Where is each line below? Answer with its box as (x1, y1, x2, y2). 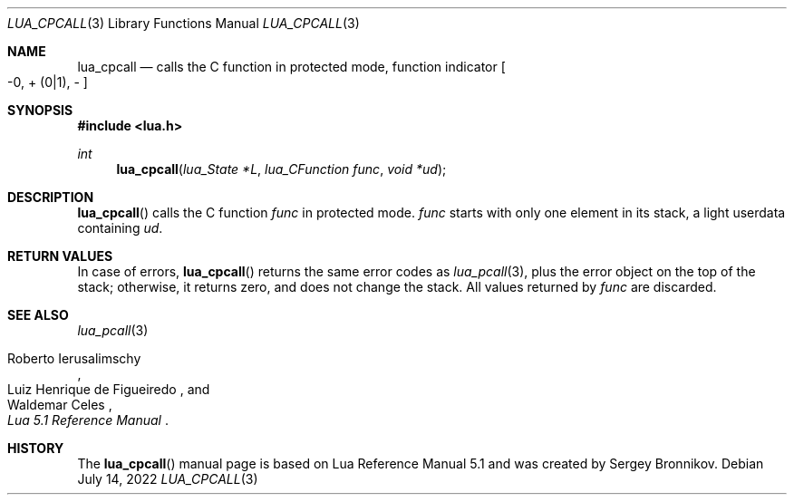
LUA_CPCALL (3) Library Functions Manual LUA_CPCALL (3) (7, 15, 360, 31)
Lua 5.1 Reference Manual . (7, 412, 169, 428)
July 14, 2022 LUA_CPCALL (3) (77, 471, 258, 487)
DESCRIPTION (7, 189, 94, 205)
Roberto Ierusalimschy (7, 351, 141, 366)
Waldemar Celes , (7, 397, 112, 412)
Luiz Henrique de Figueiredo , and (7, 381, 210, 397)
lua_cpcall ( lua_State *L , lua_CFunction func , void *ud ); (116, 161, 447, 177)
